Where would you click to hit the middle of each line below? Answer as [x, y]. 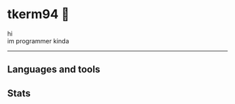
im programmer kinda [38, 40]
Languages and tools [54, 69]
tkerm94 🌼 [38, 14]
